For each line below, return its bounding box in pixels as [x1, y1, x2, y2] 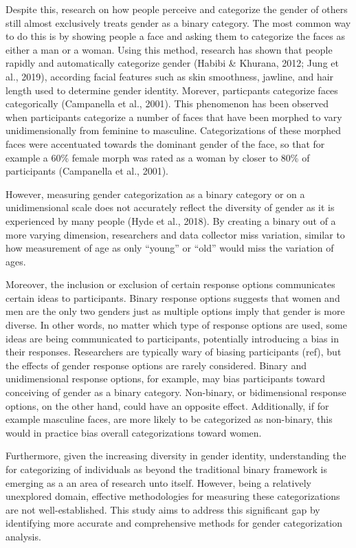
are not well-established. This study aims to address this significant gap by [5, 502, 320, 516]
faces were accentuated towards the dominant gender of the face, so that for [5, 136, 325, 151]
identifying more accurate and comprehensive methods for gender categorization [5, 516, 342, 530]
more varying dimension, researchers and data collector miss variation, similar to [5, 227, 345, 241]
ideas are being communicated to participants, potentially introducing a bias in [5, 331, 339, 345]
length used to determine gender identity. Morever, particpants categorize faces [5, 83, 338, 97]
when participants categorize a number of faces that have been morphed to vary [5, 109, 342, 124]
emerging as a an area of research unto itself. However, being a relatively [5, 475, 311, 490]
